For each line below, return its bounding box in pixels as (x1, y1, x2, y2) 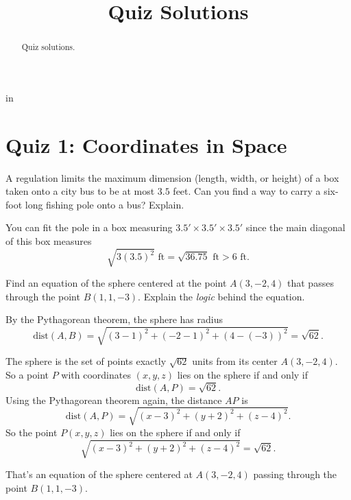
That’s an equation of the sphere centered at (5, 467, 193, 481)
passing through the (253, 467, 337, 481)
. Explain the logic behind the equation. (138, 289, 305, 303)
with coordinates (61, 367, 131, 381)
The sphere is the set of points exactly (5, 354, 167, 368)
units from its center (192, 354, 278, 368)
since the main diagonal (245, 220, 346, 235)
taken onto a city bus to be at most (5, 184, 155, 198)
